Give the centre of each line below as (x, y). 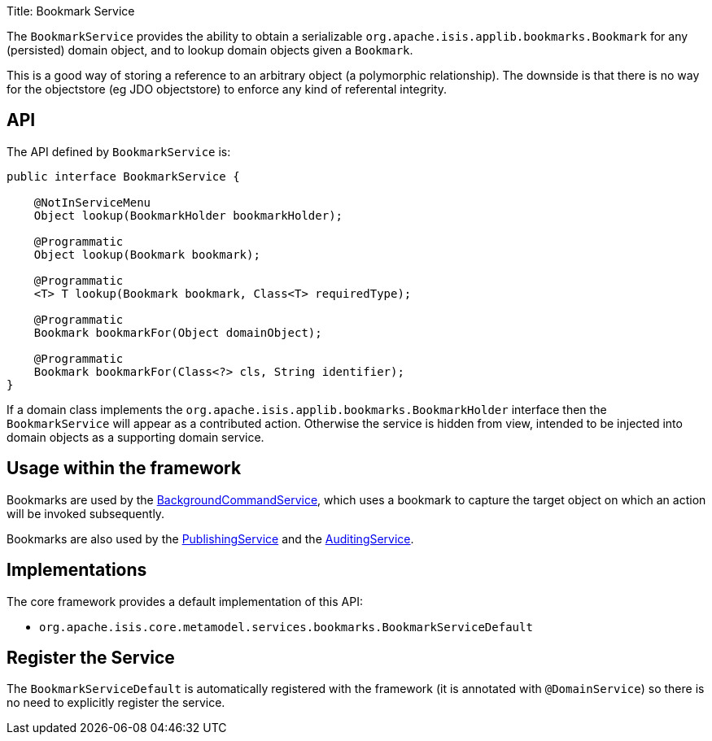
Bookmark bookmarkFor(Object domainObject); (178, 332)
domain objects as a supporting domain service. (135, 437)
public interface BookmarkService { (123, 176)
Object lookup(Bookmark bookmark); (147, 254)
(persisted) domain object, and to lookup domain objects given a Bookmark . (210, 50)
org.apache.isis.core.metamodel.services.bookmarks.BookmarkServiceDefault (286, 627)
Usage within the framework (124, 469)
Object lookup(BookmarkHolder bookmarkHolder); (188, 215)
